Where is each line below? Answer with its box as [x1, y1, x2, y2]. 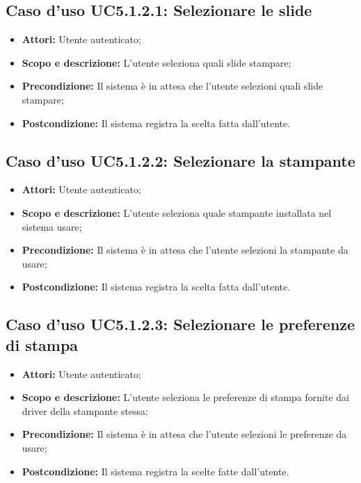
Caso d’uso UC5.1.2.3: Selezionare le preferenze [6, 313, 355, 335]
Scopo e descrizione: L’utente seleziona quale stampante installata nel [22, 205, 332, 220]
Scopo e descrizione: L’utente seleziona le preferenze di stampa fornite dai [22, 390, 349, 404]
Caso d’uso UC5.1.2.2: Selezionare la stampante [6, 149, 355, 171]
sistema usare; [22, 219, 82, 234]
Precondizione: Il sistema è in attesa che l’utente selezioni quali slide [22, 79, 323, 93]
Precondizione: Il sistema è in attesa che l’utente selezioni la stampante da [22, 243, 348, 257]
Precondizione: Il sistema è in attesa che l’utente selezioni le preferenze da [22, 427, 347, 441]
